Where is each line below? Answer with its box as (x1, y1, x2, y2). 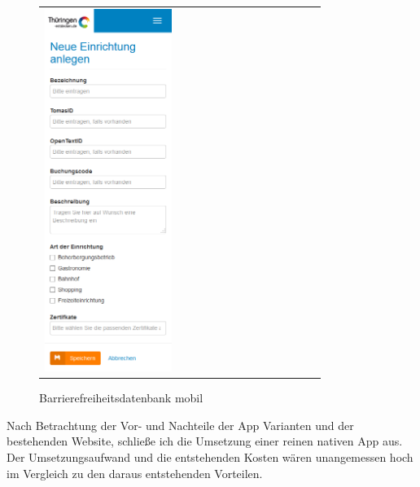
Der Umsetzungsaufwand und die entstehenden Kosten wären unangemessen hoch (7, 449, 413, 465)
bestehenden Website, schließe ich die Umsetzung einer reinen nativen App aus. (7, 432, 403, 450)
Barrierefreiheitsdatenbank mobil (39, 389, 203, 406)
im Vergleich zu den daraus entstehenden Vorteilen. (7, 464, 263, 481)
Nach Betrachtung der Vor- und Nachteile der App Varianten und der (7, 416, 354, 433)
